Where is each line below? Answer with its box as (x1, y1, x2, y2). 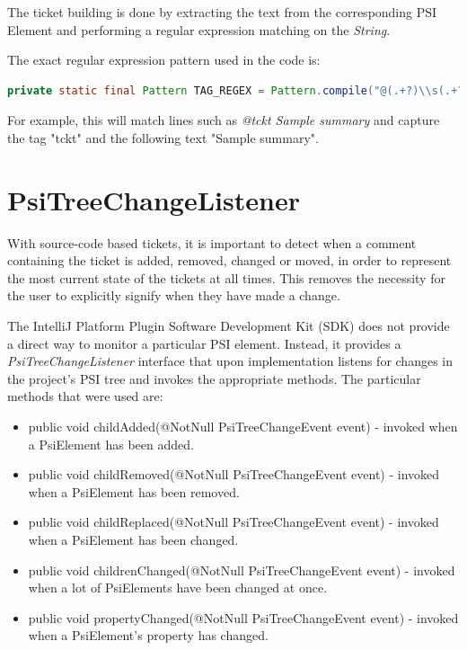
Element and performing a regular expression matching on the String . (7, 20, 391, 39)
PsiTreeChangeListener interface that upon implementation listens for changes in (7, 352, 453, 370)
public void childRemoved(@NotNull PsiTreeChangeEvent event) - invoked (28, 465, 440, 484)
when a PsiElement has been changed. (28, 530, 239, 548)
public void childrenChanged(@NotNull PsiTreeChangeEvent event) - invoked (28, 560, 455, 579)
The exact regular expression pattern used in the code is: (7, 50, 321, 69)
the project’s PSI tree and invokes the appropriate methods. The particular (7, 369, 421, 387)
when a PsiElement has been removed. (28, 482, 240, 501)
